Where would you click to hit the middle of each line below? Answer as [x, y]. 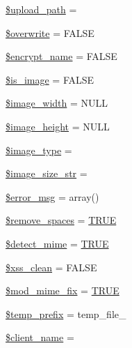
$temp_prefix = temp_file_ [66, 313]
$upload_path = [41, 9]
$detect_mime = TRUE [57, 243]
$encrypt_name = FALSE [61, 56]
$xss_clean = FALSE [51, 267]
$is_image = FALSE [50, 79]
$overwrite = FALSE [50, 32]
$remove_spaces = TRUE [61, 220]
